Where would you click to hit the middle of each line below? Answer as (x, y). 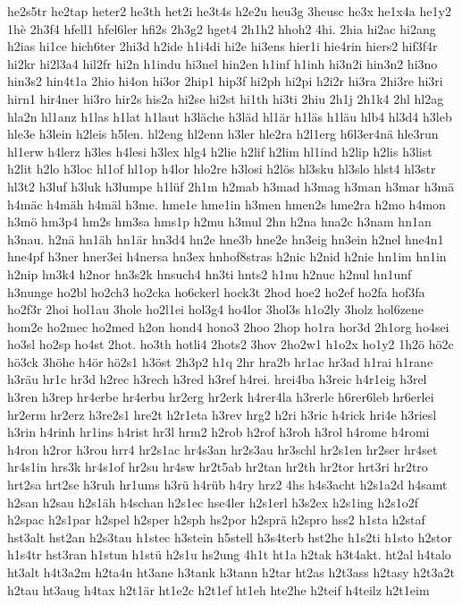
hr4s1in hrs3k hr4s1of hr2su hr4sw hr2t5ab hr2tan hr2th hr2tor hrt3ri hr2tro (218, 467)
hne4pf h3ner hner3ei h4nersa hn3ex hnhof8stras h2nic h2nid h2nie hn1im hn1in (227, 256)
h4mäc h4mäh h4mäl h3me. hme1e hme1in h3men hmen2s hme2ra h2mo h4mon (227, 204)
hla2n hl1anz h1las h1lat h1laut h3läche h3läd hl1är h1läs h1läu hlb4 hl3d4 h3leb (230, 116)
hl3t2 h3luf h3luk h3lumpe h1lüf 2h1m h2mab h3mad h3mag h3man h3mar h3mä (231, 186)
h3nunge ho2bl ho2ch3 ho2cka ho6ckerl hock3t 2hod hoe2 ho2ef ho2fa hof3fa (216, 291)
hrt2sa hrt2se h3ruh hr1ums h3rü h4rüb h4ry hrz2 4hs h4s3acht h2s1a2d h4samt (227, 485)
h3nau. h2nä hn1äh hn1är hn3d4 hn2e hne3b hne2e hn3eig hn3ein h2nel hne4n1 (226, 239)
